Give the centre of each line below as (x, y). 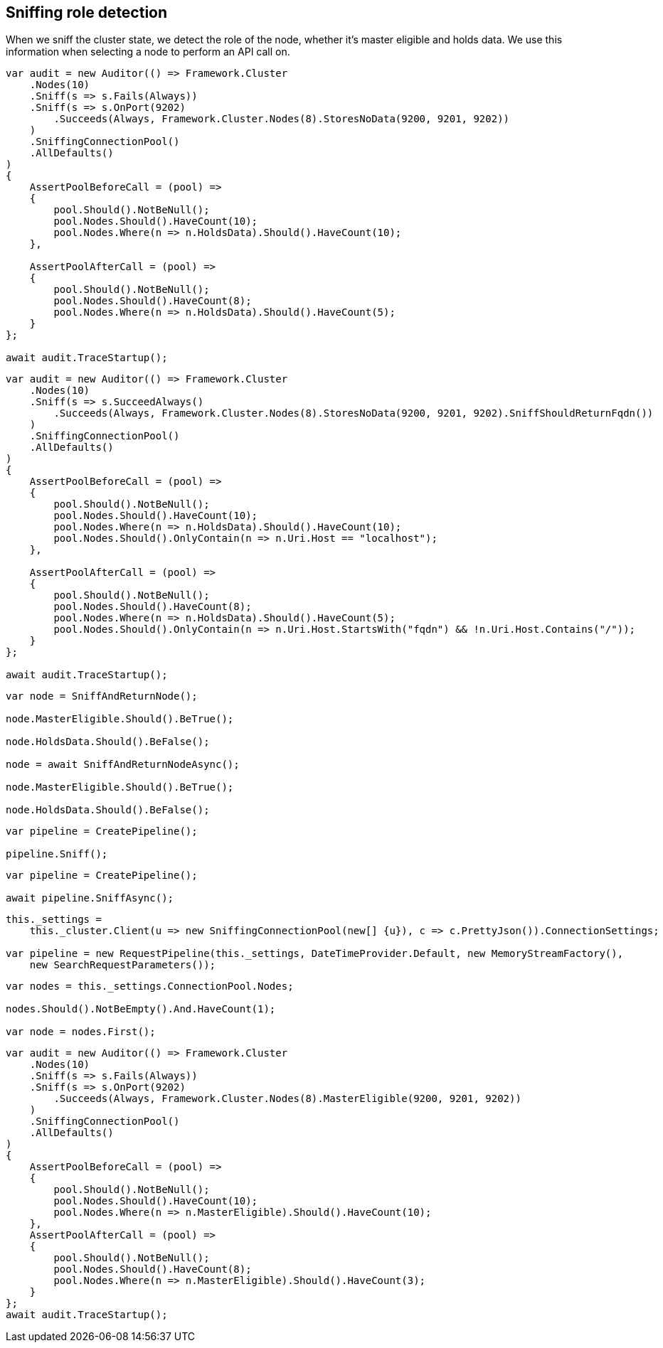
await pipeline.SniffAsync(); (90, 898)
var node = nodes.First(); (81, 1032)
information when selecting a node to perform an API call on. (148, 52)
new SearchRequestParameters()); (123, 965)
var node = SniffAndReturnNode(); (102, 696)
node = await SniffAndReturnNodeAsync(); (123, 765)
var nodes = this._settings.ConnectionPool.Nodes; (150, 986)
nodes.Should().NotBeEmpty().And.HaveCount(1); (141, 1009)
